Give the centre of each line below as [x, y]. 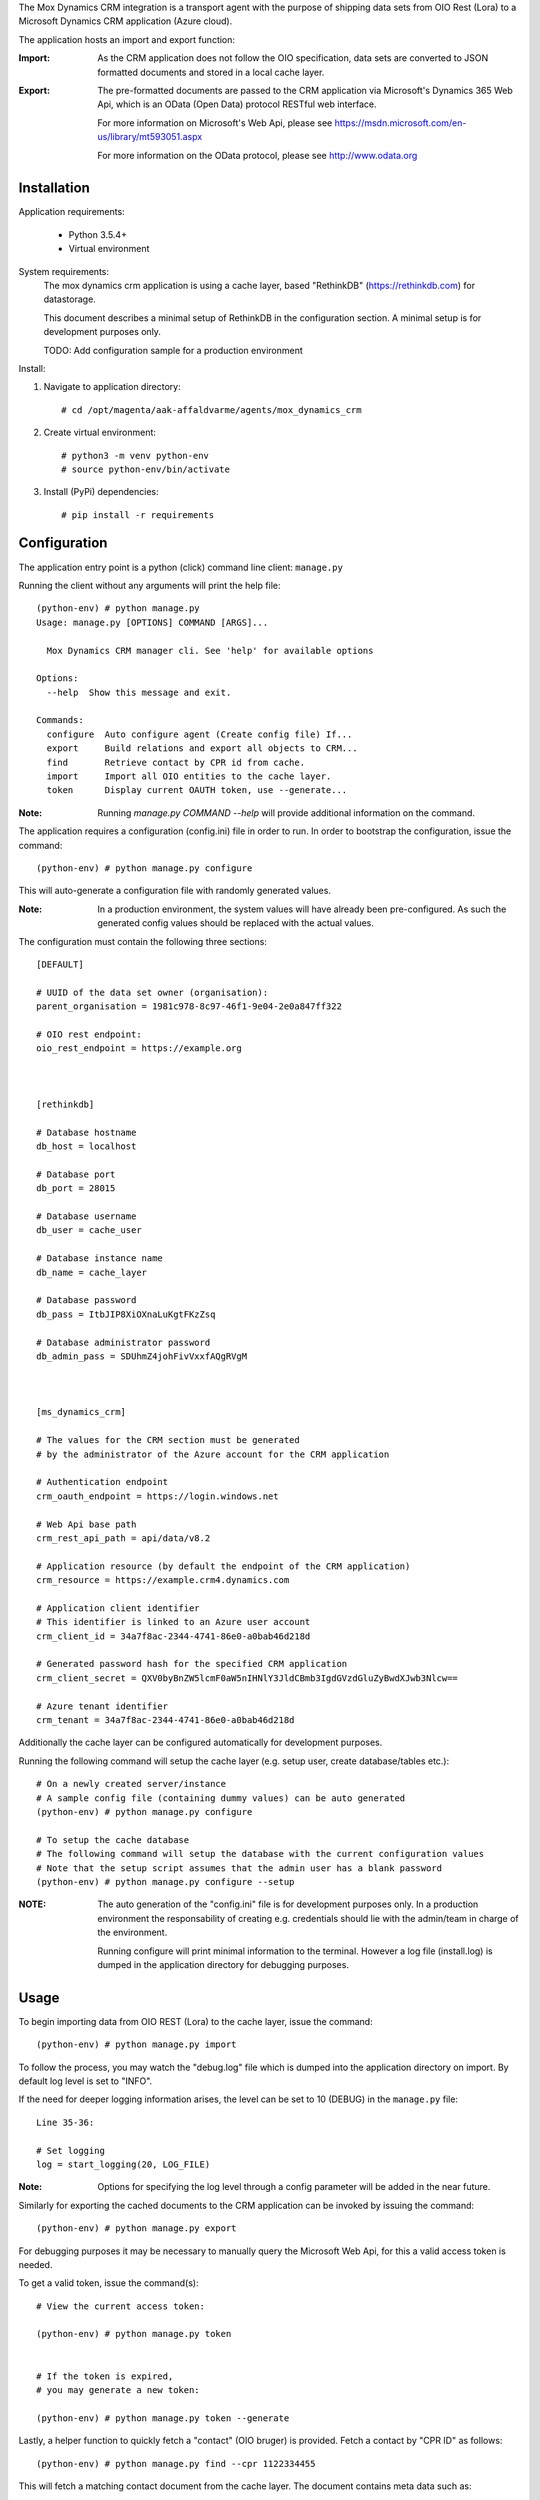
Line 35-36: [65, 2122]
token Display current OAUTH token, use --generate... [197, 790]
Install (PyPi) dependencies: [101, 492]
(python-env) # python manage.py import [136, 2044]
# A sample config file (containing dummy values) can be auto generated [221, 1798]
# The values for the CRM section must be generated [168, 1440]
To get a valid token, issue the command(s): [108, 2283]
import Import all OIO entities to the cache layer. [189, 776]
